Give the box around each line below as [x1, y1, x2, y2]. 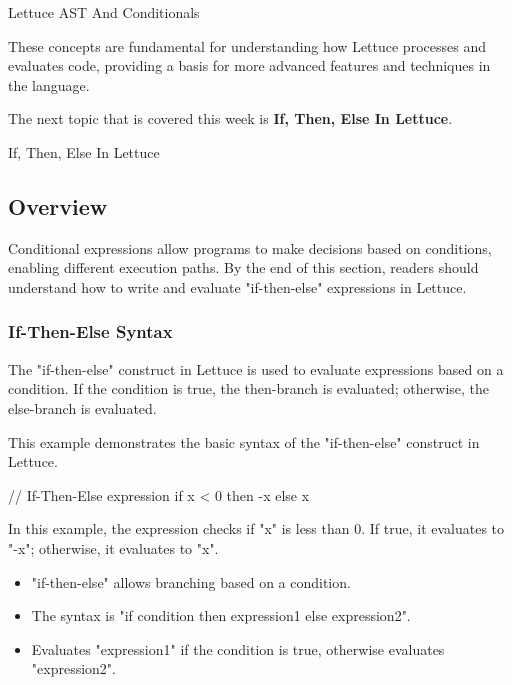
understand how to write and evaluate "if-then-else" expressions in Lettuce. [8, 276, 467, 297]
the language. [8, 74, 90, 95]
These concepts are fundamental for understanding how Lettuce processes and [8, 35, 486, 56]
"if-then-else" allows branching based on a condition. [31, 571, 351, 592]
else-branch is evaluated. [8, 397, 157, 418]
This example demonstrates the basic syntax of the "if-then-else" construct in [8, 431, 480, 452]
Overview [8, 190, 108, 221]
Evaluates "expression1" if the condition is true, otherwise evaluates [31, 638, 445, 659]
